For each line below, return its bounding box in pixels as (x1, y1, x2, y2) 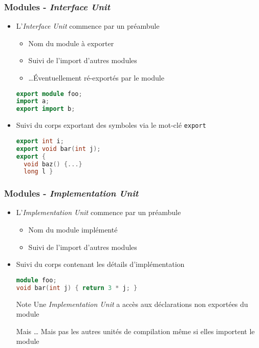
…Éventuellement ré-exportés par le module (28, 72, 164, 83)
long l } (24, 168, 53, 176)
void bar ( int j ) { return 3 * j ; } (16, 284, 138, 292)
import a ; (16, 98, 50, 105)
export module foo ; (16, 90, 82, 98)
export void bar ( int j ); (16, 145, 101, 152)
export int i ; (16, 137, 64, 145)
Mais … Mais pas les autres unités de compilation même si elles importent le (16, 325, 255, 336)
